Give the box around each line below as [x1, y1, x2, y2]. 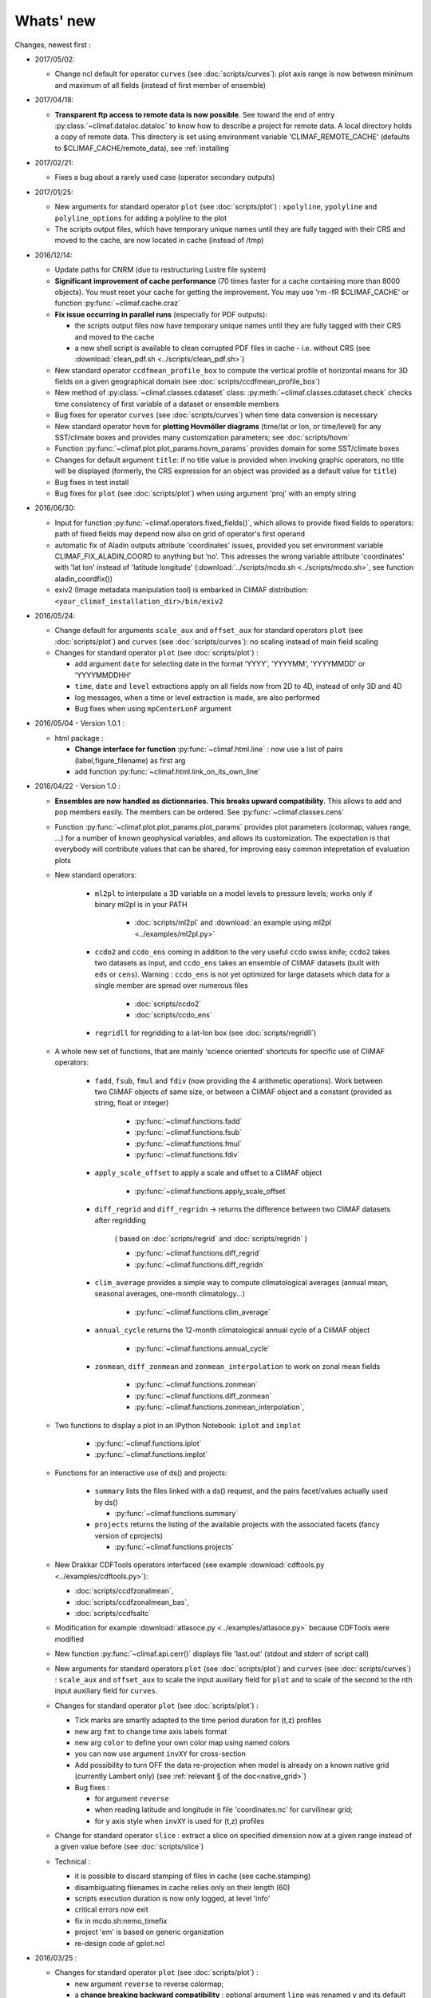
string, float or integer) [94, 1098, 169, 1108]
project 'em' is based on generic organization [74, 1927, 224, 1937]
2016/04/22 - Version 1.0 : [34, 782, 121, 791]
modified [54, 1634, 84, 1644]
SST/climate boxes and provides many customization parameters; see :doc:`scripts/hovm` [54, 432, 350, 443]
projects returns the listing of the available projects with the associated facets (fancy [94, 1519, 380, 1530]
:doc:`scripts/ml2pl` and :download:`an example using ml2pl [134, 917, 331, 927]
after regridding [94, 1216, 147, 1225]
